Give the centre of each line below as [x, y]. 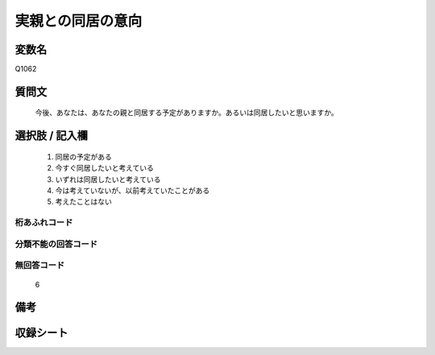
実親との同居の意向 [79, 21]
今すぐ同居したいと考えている [105, 168]
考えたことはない [83, 202]
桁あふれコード [44, 223]
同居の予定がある [83, 156]
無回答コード [40, 266]
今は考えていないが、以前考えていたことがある [133, 191]
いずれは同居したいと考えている [108, 179]
